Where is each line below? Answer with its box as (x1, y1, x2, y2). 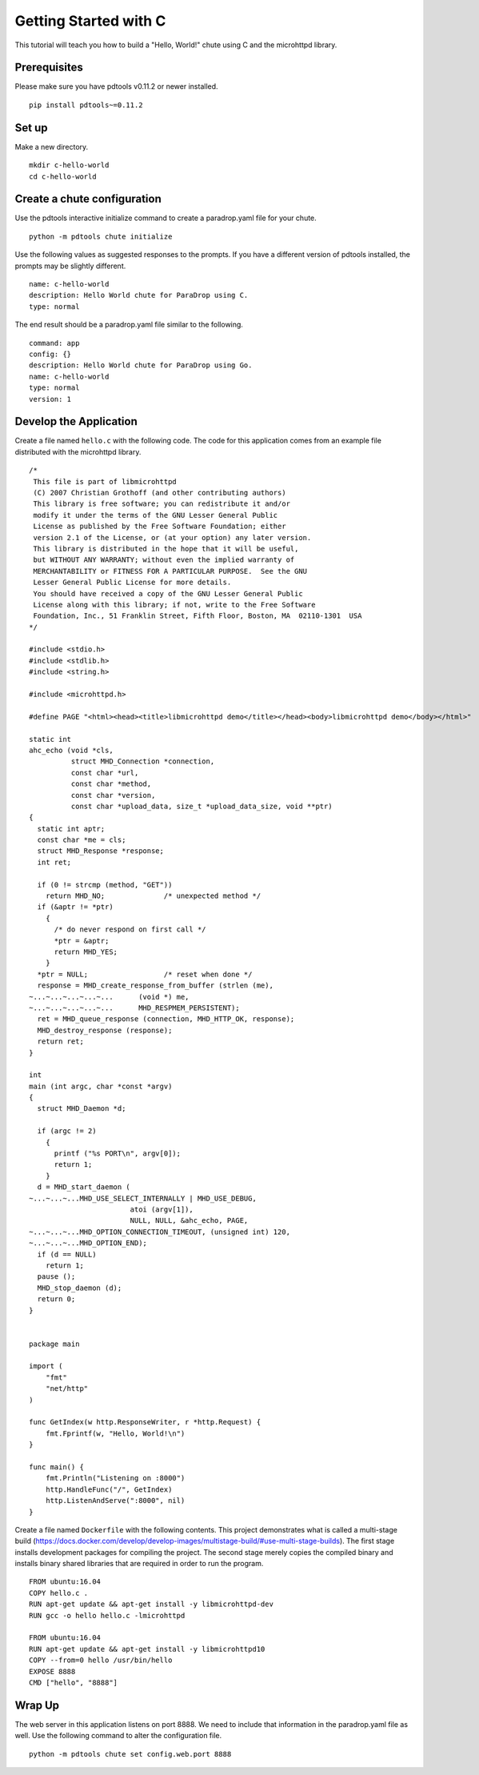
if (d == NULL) (37, 1249, 97, 1259)
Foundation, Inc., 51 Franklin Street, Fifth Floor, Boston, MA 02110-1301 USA (33, 611, 362, 620)
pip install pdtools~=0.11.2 (29, 100, 143, 110)
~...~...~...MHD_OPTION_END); (29, 1239, 148, 1248)
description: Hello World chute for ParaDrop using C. (29, 290, 249, 300)
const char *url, (70, 768, 139, 777)
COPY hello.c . (29, 1589, 89, 1597)
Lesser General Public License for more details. (33, 578, 232, 587)
